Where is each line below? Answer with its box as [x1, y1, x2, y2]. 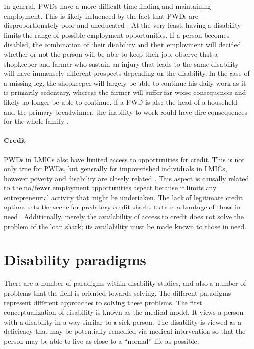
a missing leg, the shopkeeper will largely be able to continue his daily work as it [4, 77, 246, 88]
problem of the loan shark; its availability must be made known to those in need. [4, 221, 247, 231]
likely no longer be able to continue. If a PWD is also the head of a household [4, 96, 238, 107]
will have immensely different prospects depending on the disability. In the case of [4, 68, 250, 78]
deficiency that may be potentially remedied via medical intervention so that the [4, 326, 246, 336]
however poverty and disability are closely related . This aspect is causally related [4, 173, 249, 183]
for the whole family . [4, 116, 69, 126]
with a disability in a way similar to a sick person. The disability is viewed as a [4, 316, 242, 326]
